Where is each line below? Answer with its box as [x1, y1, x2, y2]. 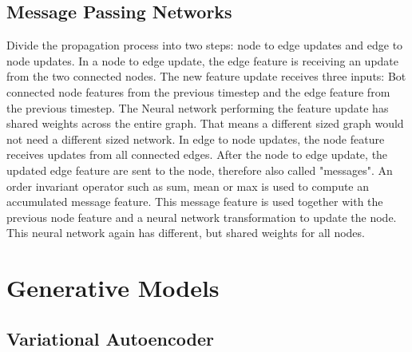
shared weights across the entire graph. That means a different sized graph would [6, 115, 404, 132]
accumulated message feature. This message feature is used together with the [6, 193, 383, 210]
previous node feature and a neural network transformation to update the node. [6, 208, 397, 225]
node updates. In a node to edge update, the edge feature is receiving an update [6, 52, 399, 69]
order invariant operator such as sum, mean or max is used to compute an [6, 177, 370, 194]
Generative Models [6, 271, 220, 304]
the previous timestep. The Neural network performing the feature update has [6, 99, 389, 116]
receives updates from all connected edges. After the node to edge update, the [6, 146, 388, 163]
